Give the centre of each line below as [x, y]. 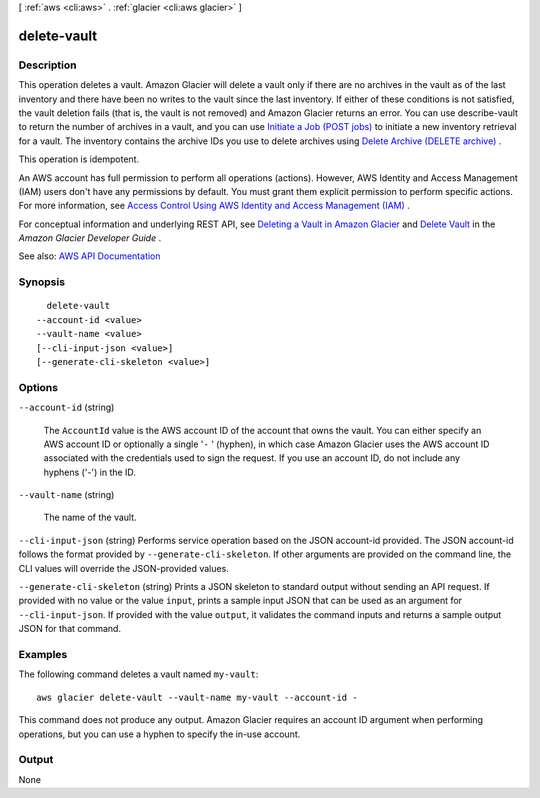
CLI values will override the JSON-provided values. [123, 568]
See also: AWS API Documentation [89, 256]
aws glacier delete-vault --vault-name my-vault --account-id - [197, 697]
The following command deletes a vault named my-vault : [138, 674]
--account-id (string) [66, 407]
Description [47, 65]
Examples [43, 654]
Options [38, 387]
